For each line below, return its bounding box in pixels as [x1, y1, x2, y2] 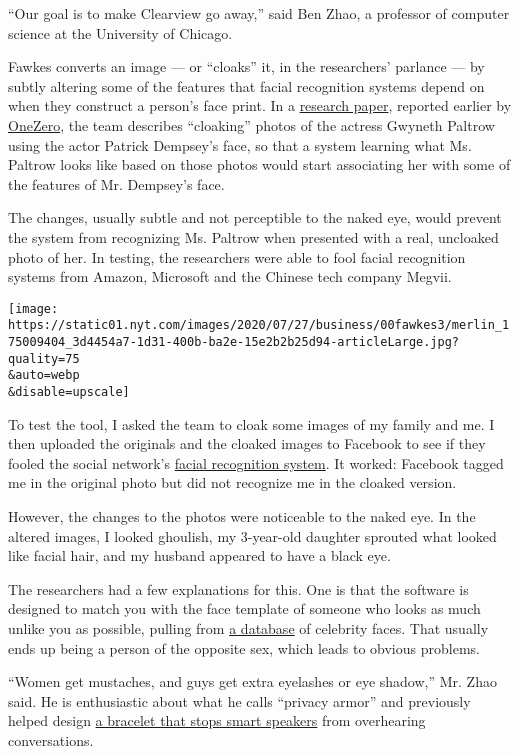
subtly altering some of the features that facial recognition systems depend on [8, 75, 485, 96]
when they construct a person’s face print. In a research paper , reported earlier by [8, 95, 512, 116]
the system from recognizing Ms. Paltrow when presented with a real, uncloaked [8, 226, 499, 247]
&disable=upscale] [8, 385, 130, 399]
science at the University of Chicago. [8, 22, 233, 43]
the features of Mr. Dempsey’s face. [8, 173, 225, 194]
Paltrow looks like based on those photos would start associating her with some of [8, 154, 511, 175]
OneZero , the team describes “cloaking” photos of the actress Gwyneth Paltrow [8, 114, 495, 135]
